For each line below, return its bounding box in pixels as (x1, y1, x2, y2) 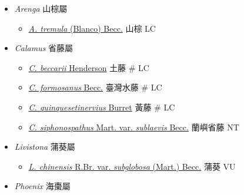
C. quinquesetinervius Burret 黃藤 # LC (28, 100, 175, 113)
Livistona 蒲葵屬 (14, 140, 75, 153)
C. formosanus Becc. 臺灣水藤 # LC (28, 81, 162, 93)
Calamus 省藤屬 (14, 42, 73, 54)
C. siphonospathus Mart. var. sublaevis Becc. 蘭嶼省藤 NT (28, 120, 239, 133)
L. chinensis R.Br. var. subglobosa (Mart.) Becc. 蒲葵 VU (28, 160, 236, 172)
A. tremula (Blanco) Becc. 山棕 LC (28, 22, 156, 34)
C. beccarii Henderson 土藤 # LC (28, 61, 149, 73)
